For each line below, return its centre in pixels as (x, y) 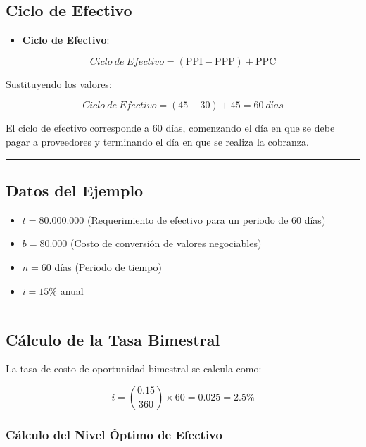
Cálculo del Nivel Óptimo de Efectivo (114, 434)
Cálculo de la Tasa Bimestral (113, 339)
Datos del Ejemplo (75, 190)
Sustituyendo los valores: (59, 83)
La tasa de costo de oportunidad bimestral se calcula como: (134, 369)
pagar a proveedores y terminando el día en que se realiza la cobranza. (157, 141)
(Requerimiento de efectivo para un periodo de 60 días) (206, 219)
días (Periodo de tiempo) (108, 266)
